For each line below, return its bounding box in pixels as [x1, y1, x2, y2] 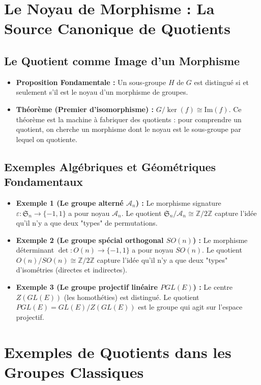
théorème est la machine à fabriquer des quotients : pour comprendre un [16, 114, 242, 124]
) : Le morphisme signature [135, 197, 221, 208]
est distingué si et [194, 76, 249, 87]
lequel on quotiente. [16, 133, 77, 144]
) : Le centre [193, 282, 233, 292]
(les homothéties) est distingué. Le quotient [64, 291, 199, 302]
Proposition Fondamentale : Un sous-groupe [16, 76, 166, 87]
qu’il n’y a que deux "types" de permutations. [16, 217, 158, 228]
